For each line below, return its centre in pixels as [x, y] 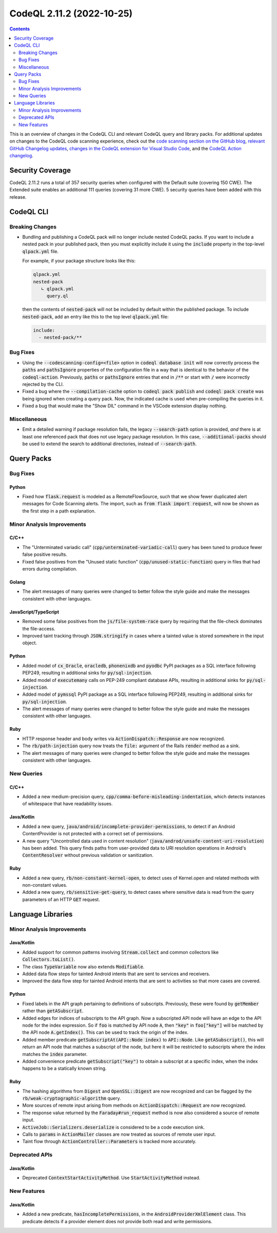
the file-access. [39, 628]
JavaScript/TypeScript [34, 612]
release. [18, 197]
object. [30, 643]
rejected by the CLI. [43, 384]
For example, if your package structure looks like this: [79, 261]
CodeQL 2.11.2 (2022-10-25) [71, 13]
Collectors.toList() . [49, 959]
